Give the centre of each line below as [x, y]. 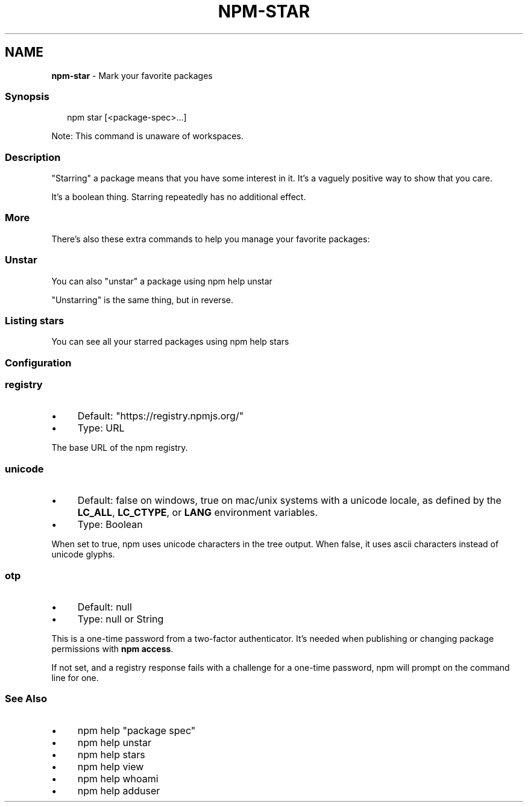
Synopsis [27, 96]
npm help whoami [118, 778]
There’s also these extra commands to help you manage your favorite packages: [211, 239]
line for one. [75, 677]
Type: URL [101, 428]
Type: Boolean [110, 525]
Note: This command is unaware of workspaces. [147, 136]
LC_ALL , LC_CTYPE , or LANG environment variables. [198, 513]
